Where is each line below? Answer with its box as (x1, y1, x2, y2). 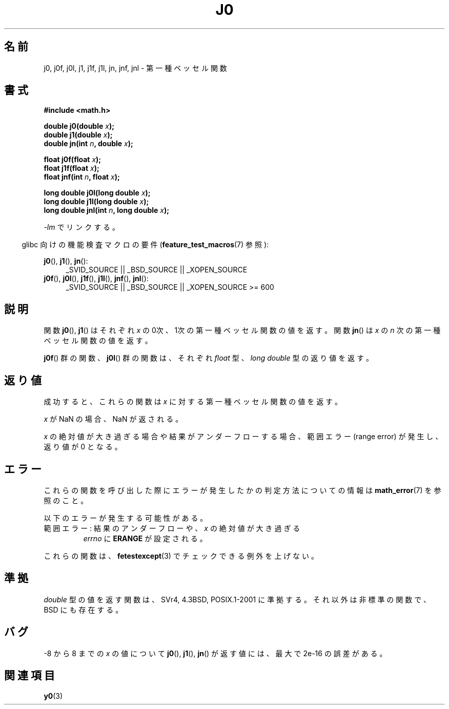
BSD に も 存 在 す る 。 (44, 605, 123, 614)
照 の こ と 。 (44, 496, 88, 505)
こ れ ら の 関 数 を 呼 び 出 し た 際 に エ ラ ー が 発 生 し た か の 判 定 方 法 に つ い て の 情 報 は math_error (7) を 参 (44, 485, 441, 495)
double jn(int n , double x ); (44, 139, 133, 148)
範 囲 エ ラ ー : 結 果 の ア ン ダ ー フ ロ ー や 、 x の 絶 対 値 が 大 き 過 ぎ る (44, 523, 300, 533)
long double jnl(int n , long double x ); (44, 206, 170, 215)
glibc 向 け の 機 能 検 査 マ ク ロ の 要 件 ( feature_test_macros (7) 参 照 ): (22, 240, 269, 249)
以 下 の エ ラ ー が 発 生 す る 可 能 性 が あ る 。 (44, 513, 208, 522)
